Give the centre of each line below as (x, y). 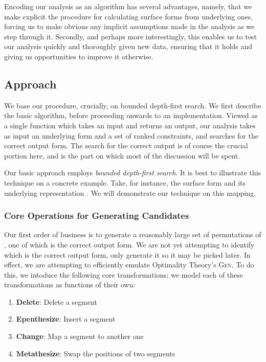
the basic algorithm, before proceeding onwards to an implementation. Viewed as (131, 115)
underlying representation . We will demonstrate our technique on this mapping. (130, 193)
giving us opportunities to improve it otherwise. (79, 56)
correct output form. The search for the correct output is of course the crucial (126, 145)
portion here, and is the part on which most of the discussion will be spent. (122, 155)
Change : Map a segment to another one (80, 336)
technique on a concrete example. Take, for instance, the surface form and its (125, 182)
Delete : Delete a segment (57, 301)
